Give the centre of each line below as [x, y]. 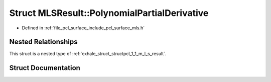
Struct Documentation [45, 68]
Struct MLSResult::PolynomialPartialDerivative [109, 13]
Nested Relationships [43, 42]
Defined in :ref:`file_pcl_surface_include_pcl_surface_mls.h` [83, 28]
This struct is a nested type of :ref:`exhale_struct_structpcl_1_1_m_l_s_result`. [88, 54]
